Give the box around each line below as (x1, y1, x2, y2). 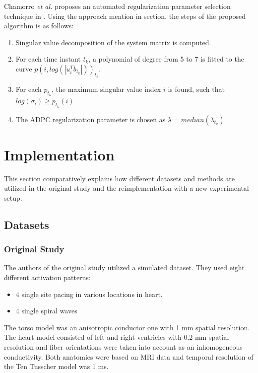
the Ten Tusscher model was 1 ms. (4, 361, 109, 372)
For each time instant (15, 54, 81, 64)
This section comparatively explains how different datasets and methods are (4, 173, 235, 183)
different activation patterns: (4, 272, 91, 283)
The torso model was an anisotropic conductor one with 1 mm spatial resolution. (4, 322, 250, 332)
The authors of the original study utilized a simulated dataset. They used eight (4, 262, 245, 273)
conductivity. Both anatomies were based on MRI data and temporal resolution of (4, 351, 254, 362)
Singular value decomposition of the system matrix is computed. (15, 37, 211, 47)
